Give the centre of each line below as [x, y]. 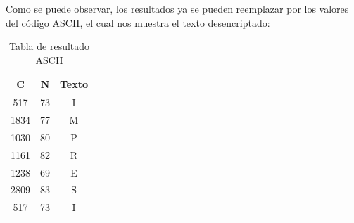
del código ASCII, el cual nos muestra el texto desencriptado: [138, 22]
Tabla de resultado [49, 46]
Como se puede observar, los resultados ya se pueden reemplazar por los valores [177, 8]
